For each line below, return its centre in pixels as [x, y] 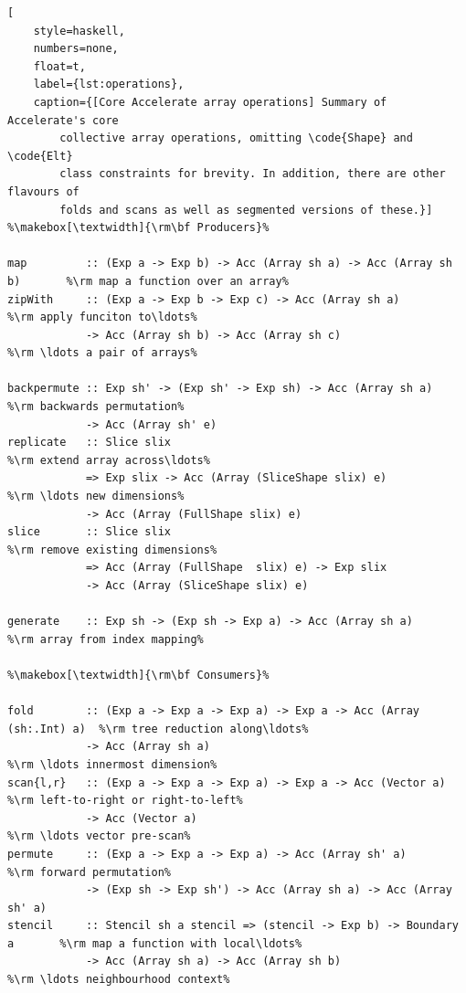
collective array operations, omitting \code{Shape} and [236, 138]
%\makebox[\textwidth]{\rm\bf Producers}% [138, 228]
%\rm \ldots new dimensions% [96, 496]
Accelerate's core [63, 120]
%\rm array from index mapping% [106, 639]
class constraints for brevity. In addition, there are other [253, 174]
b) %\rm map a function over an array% [148, 281]
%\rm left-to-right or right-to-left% [125, 801]
